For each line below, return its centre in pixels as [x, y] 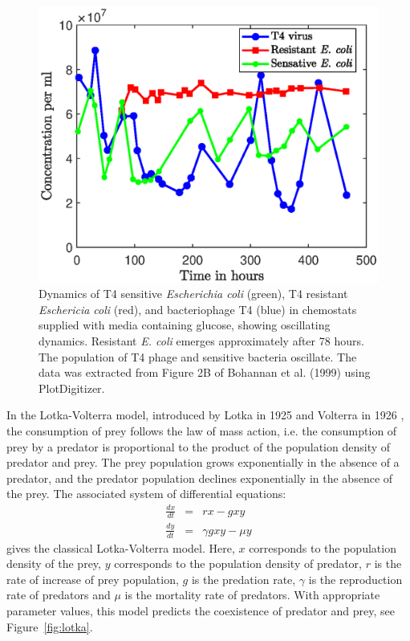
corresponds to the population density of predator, [238, 563]
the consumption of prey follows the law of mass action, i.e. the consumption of [202, 431]
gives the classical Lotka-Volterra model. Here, [121, 547]
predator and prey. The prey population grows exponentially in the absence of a [203, 462]
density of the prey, [54, 563]
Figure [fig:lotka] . [50, 626]
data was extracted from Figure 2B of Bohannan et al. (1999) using [205, 372]
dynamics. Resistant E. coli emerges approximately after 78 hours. [201, 341]
